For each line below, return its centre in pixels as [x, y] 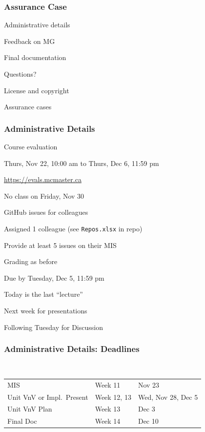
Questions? [20, 74]
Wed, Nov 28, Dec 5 [168, 397]
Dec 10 [148, 421]
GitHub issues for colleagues [46, 212]
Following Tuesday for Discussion [53, 327]
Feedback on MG [30, 41]
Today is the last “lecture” [43, 294]
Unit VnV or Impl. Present [48, 397]
